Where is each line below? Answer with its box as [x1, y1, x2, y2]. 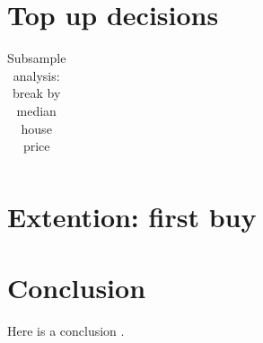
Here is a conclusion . [7, 321, 125, 339]
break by [13, 84, 61, 102]
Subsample [7, 48, 66, 67]
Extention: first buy [7, 198, 257, 235]
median [16, 101, 57, 119]
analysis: [13, 66, 60, 84]
